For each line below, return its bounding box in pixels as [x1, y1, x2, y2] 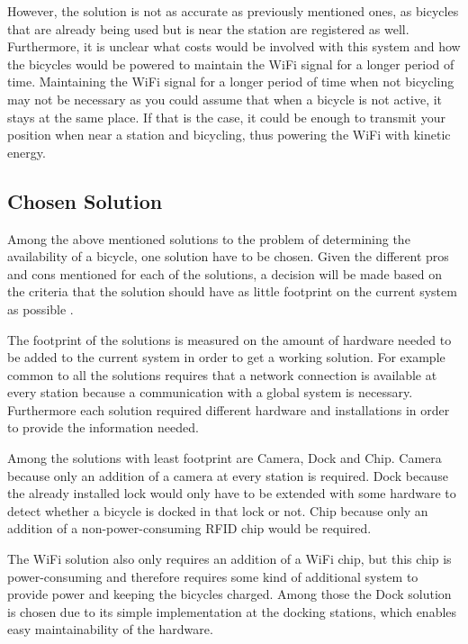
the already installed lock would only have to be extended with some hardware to [7, 484, 456, 503]
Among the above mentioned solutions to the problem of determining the [7, 229, 410, 248]
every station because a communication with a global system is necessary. [7, 383, 413, 402]
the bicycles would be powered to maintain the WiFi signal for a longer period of [7, 54, 454, 73]
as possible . [7, 299, 74, 318]
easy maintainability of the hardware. [7, 620, 213, 639]
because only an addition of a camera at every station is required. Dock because [7, 466, 448, 485]
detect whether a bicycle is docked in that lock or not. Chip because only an [7, 501, 428, 520]
